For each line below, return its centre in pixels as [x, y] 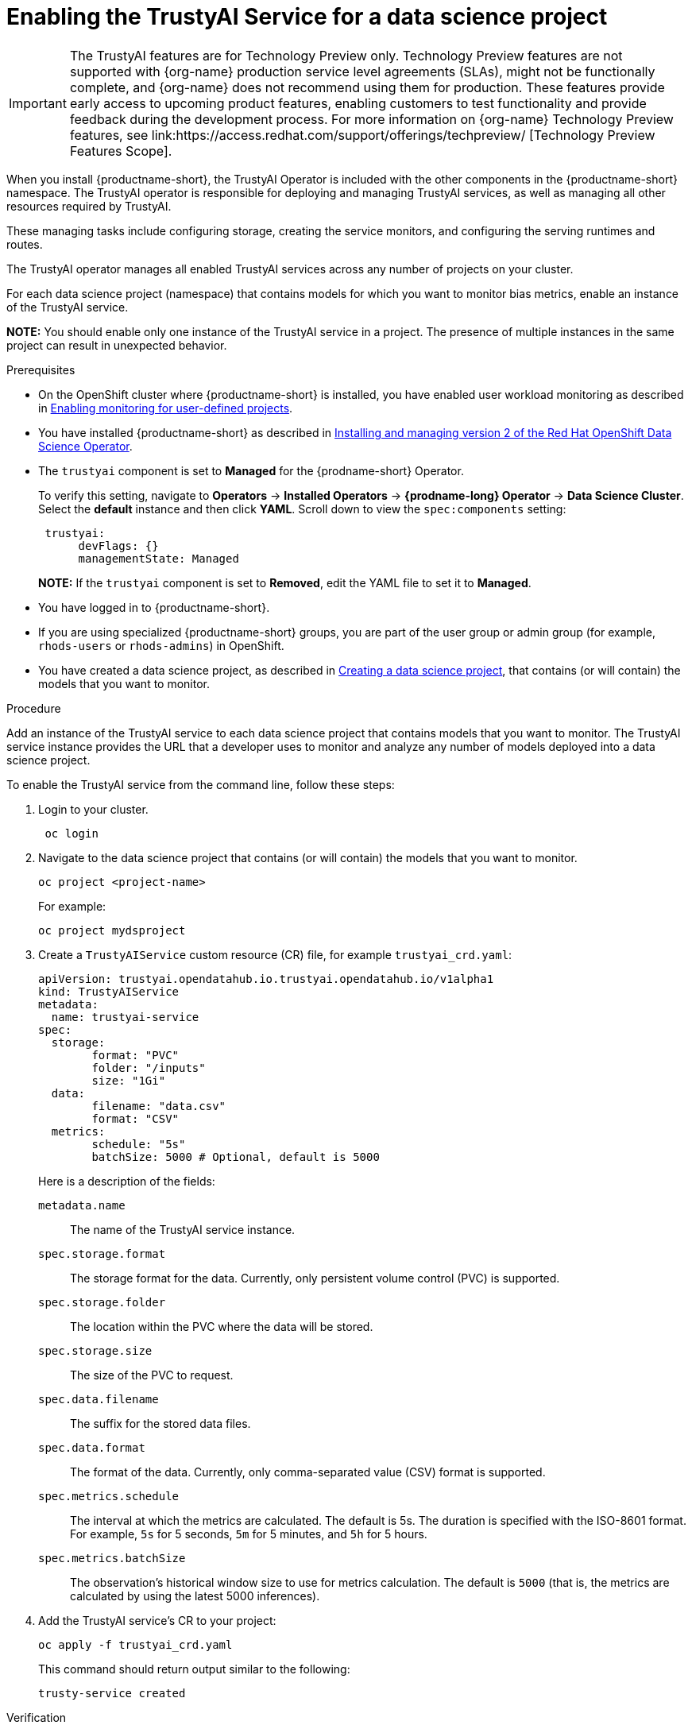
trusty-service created [112, 1693]
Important [38, 103]
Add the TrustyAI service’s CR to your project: [157, 1620]
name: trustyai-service [125, 1017]
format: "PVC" [135, 1055]
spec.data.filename [99, 1399]
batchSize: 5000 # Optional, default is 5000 [236, 1157]
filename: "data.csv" [159, 1106]
